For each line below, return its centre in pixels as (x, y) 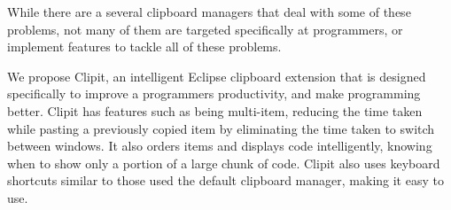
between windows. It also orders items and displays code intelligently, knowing (220, 146)
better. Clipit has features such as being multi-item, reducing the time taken (215, 110)
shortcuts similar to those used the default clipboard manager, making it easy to (225, 180)
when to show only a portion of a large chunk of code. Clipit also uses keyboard (224, 163)
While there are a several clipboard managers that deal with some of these (209, 12)
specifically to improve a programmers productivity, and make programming (214, 93)
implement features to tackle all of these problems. (144, 47)
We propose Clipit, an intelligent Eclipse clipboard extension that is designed (217, 76)
